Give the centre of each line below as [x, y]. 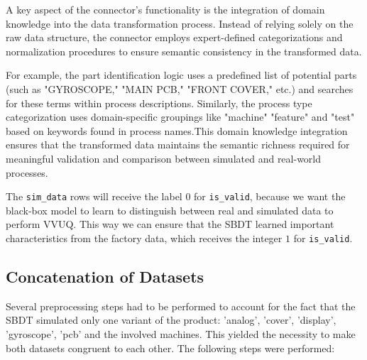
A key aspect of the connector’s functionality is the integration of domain [165, 9]
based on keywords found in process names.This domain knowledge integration [177, 130]
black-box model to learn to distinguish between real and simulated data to [170, 210]
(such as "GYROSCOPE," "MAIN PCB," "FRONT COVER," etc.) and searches [180, 88]
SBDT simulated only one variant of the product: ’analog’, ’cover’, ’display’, [171, 320]
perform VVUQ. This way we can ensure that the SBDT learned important [170, 224]
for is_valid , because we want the [270, 196]
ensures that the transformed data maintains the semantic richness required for [178, 144]
